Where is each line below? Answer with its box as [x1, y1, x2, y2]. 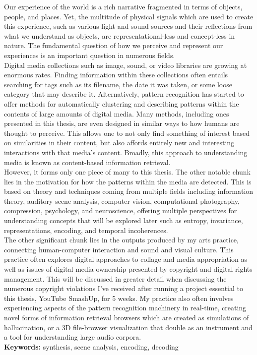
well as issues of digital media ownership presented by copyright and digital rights [4, 264, 253, 274]
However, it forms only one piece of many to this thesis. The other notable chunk [4, 167, 251, 177]
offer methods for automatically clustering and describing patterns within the [4, 98, 239, 109]
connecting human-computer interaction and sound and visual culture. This [4, 244, 234, 254]
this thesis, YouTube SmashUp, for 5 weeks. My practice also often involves [4, 293, 234, 303]
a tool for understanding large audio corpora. [4, 332, 141, 342]
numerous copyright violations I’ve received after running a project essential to [4, 283, 243, 294]
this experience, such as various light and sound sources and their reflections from [4, 21, 253, 31]
